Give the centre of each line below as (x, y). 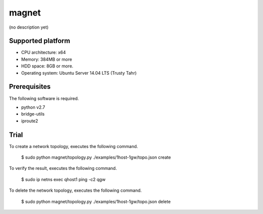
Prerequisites (30, 87)
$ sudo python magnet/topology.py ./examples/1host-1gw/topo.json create (96, 157)
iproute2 (30, 121)
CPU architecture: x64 (44, 52)
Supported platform (40, 41)
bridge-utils (33, 114)
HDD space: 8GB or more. (47, 66)
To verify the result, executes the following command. (63, 168)
